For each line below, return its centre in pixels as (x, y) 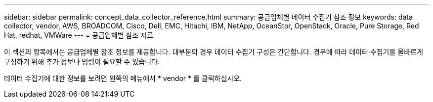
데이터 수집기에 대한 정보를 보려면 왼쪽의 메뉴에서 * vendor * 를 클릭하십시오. (123, 78)
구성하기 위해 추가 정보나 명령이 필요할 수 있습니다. (82, 62)
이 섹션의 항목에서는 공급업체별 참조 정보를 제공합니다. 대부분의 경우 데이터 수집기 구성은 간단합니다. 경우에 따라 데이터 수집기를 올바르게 (214, 52)
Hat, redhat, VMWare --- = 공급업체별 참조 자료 (79, 35)
